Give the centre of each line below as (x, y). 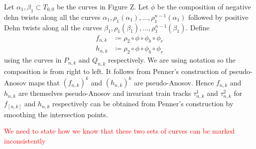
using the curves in (33, 60)
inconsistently (25, 141)
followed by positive (218, 17)
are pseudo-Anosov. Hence (174, 82)
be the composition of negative (204, 6)
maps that (44, 82)
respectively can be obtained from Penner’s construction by (143, 104)
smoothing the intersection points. (56, 114)
